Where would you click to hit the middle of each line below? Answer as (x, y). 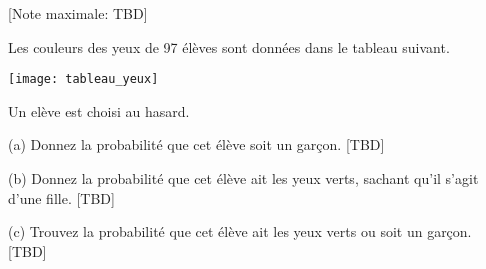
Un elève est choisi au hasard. (99, 110)
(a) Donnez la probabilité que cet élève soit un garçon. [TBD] (196, 144)
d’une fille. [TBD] (61, 197)
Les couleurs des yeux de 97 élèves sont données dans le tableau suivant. (229, 46)
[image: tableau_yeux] (83, 79)
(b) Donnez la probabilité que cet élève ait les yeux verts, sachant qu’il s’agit (243, 178)
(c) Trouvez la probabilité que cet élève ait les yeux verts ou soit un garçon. (240, 231)
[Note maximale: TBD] (78, 13)
